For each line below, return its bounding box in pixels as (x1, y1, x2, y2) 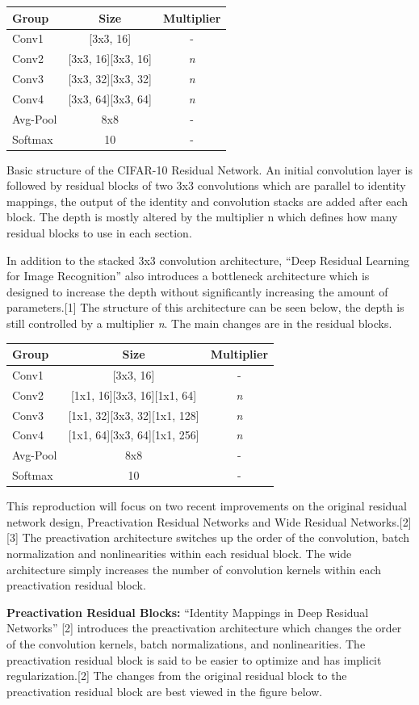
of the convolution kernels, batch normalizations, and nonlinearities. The (6, 636, 366, 652)
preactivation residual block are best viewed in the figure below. (6, 682, 323, 699)
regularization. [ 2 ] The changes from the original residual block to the (6, 667, 347, 684)
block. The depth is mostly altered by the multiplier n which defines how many (6, 208, 398, 225)
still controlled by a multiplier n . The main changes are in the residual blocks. (6, 315, 392, 331)
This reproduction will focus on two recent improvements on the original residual (6, 497, 407, 514)
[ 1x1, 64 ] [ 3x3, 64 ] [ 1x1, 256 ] (68, 426, 199, 443)
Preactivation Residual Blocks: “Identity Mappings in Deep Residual (6, 603, 369, 620)
